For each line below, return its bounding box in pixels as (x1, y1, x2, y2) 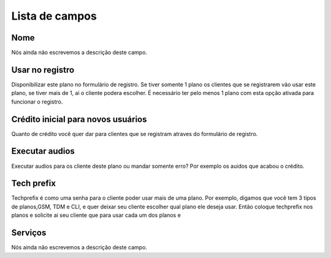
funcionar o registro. (11, 98, 63, 105)
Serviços (11, 227, 47, 238)
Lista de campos (11, 9, 97, 23)
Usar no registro (11, 64, 75, 75)
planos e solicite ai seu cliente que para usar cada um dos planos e (11, 211, 181, 219)
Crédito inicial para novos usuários (11, 114, 147, 124)
